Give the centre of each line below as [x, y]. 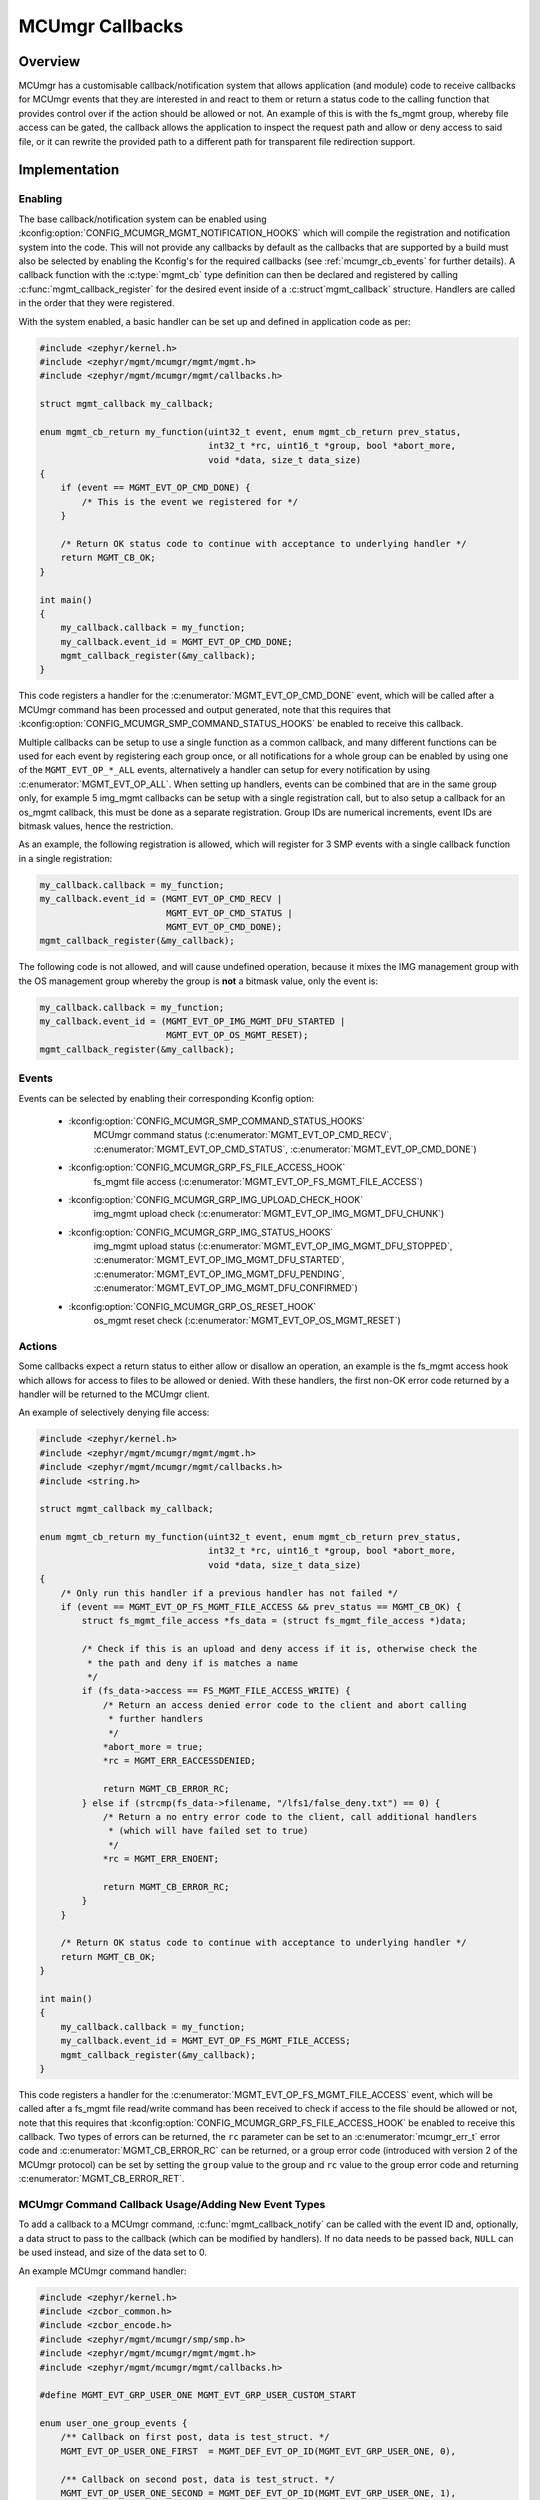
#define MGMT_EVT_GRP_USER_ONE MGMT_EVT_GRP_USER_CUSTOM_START [198, 2395]
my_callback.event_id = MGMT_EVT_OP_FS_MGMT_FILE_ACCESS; [205, 2041]
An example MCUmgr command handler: [102, 2271]
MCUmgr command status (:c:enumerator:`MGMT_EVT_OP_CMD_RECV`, [242, 1135]
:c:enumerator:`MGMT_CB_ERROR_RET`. [101, 2179]
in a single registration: [65, 858]
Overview [49, 61]
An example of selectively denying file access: [114, 1412]
